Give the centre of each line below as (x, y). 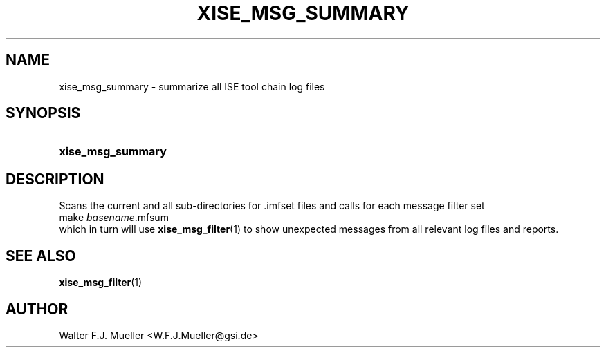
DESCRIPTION (55, 179)
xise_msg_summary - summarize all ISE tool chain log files (192, 86)
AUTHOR (37, 309)
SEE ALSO (41, 256)
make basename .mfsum (114, 218)
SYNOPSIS (43, 113)
